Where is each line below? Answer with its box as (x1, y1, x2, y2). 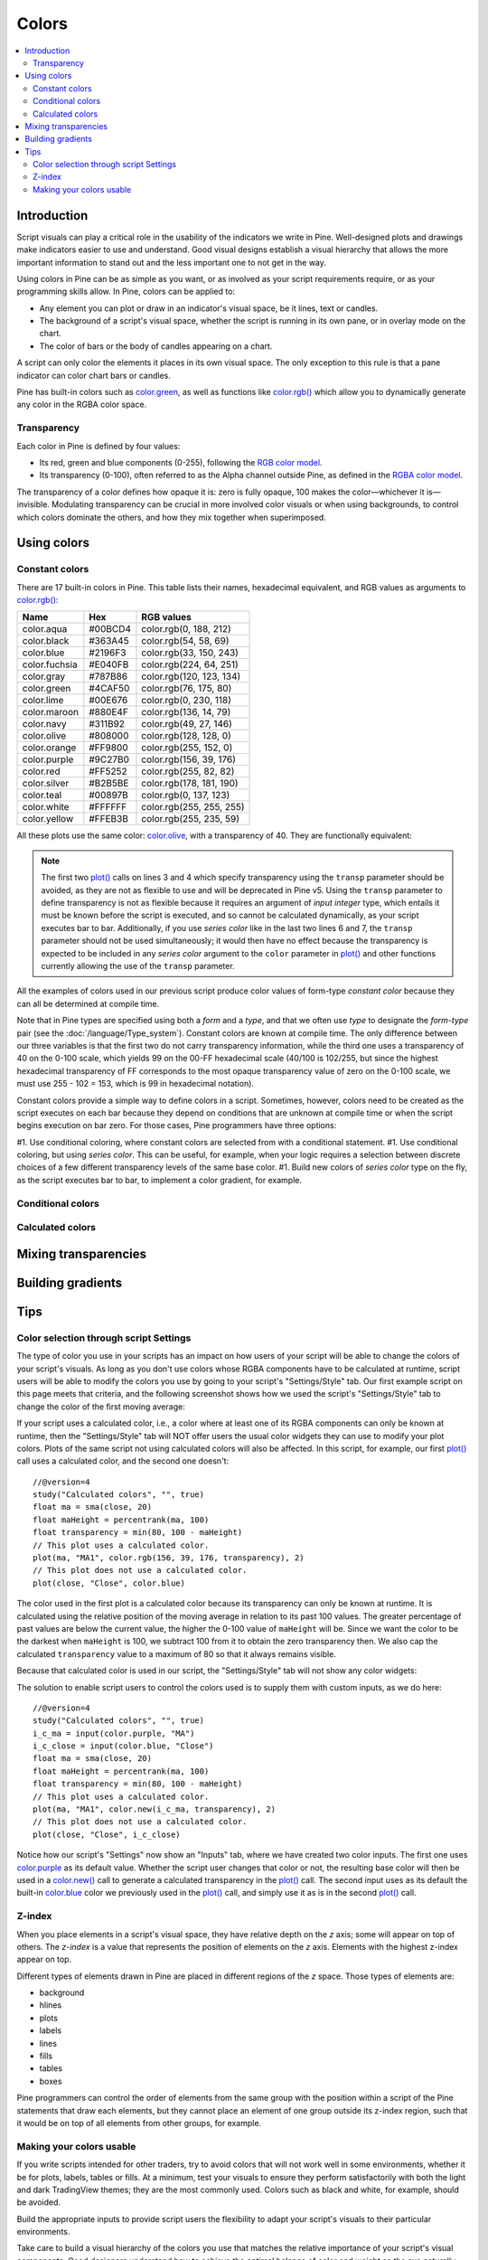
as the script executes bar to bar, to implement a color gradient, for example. (16, 1174, 303, 1185)
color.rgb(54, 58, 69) (141, 635, 230, 647)
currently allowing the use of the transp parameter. (41, 960, 235, 971)
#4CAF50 (89, 683, 130, 695)
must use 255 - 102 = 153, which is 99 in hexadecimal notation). (16, 1078, 255, 1089)
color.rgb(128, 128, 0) (141, 730, 232, 742)
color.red (22, 765, 61, 777)
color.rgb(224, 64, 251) (141, 658, 239, 671)
